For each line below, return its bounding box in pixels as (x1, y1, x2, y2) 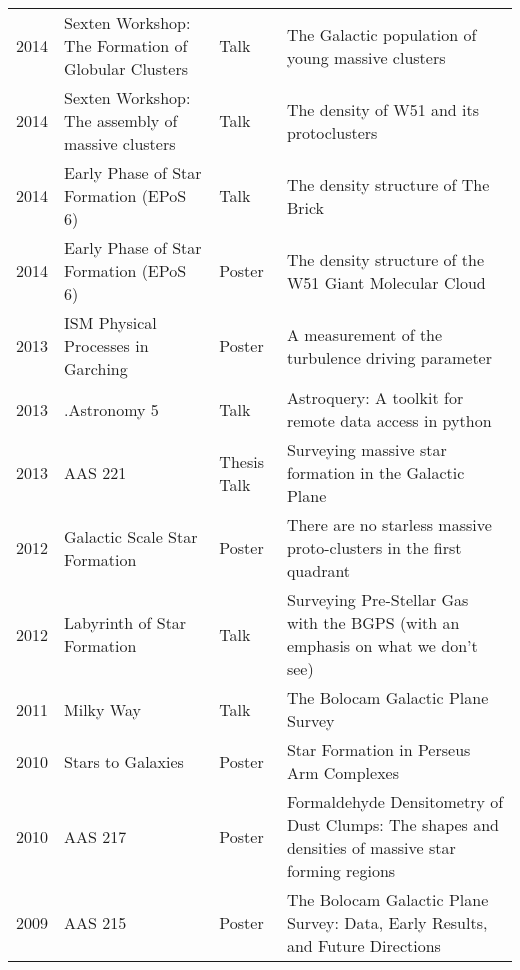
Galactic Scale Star (64, 524, 198, 548)
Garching (64, 357, 128, 380)
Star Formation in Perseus (286, 738, 471, 761)
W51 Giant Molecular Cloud (286, 270, 486, 294)
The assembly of (64, 109, 178, 132)
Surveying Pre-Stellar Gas (286, 588, 469, 611)
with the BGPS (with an (286, 611, 460, 634)
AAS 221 (64, 461, 127, 484)
